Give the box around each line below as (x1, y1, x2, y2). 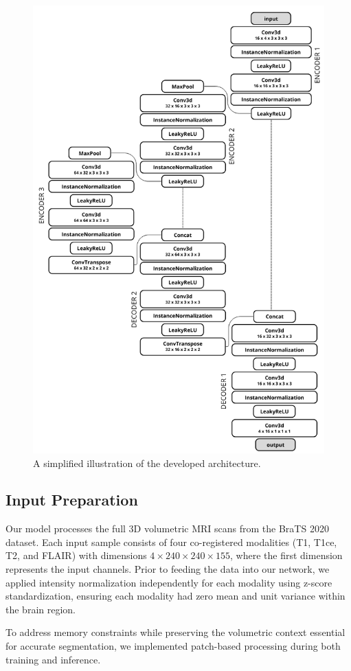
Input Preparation (5, 489, 138, 510)
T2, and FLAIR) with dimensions (5, 548, 147, 562)
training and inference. (5, 652, 101, 666)
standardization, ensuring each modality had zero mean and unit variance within (5, 589, 346, 603)
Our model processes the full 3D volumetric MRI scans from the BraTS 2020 (5, 521, 329, 536)
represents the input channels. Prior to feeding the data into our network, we (5, 562, 330, 576)
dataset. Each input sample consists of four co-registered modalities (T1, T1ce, (5, 534, 337, 549)
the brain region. (5, 602, 76, 616)
